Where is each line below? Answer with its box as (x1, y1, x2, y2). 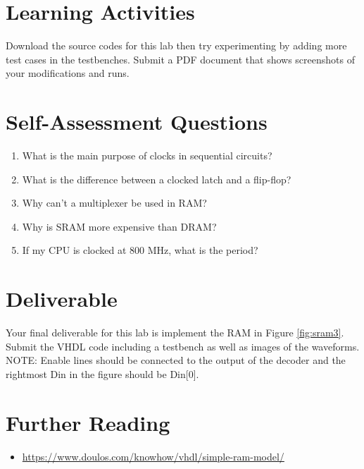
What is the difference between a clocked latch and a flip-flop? (22, 171, 291, 186)
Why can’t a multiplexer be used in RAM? (22, 195, 207, 210)
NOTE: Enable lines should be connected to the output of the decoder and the (6, 353, 346, 367)
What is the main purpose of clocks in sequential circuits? (22, 148, 272, 163)
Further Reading (6, 408, 170, 437)
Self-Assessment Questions (6, 107, 268, 136)
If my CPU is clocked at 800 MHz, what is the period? (22, 243, 258, 257)
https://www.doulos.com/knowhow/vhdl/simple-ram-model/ (22, 449, 284, 463)
